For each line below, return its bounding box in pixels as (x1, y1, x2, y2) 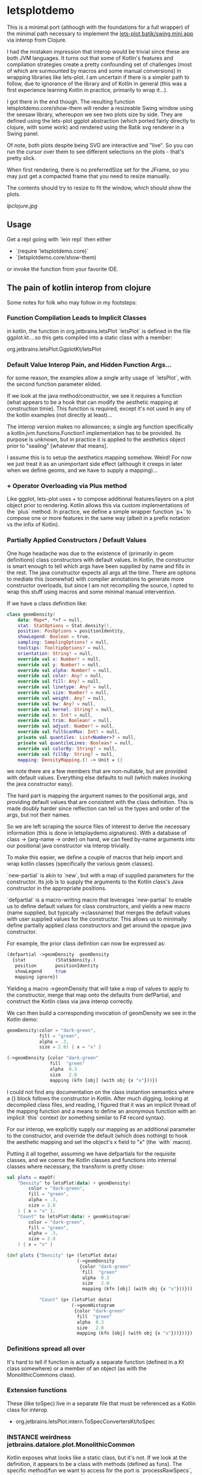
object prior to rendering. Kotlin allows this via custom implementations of (7, 502, 189, 509)
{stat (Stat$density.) (12, 957, 96, 963)
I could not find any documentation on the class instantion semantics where (7, 1088, 194, 1095)
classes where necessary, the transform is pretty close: (7, 1163, 144, 1170)
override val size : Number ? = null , (17, 690, 110, 696)
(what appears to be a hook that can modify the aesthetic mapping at (7, 398, 179, 406)
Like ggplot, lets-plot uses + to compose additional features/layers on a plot (7, 495, 195, 502)
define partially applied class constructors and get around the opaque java (7, 922, 192, 929)
